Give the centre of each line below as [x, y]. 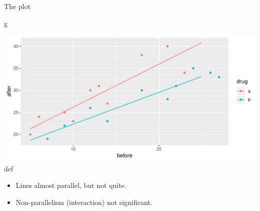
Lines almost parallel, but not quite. [71, 185]
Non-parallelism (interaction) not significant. [84, 202]
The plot [17, 6]
